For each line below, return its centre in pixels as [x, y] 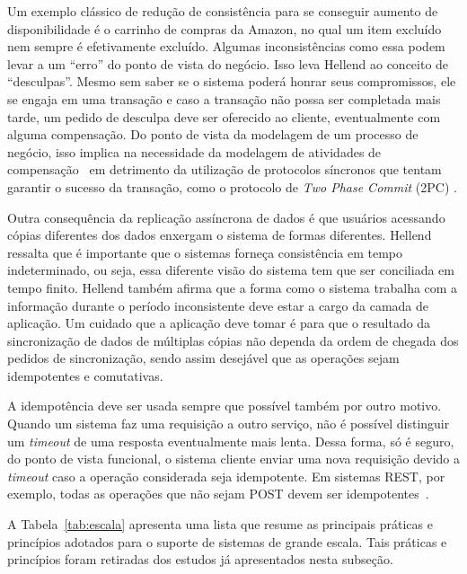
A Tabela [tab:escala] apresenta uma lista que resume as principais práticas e [220, 524]
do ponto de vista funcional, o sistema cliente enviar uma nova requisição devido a [233, 459]
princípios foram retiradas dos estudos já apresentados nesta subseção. [200, 559]
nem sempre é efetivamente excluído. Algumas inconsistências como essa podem [226, 46]
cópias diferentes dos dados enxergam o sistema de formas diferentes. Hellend [220, 235]
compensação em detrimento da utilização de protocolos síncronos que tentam [225, 169]
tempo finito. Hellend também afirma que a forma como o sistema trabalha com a [233, 287]
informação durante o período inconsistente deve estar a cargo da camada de [218, 305]
